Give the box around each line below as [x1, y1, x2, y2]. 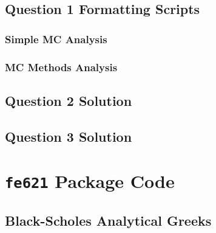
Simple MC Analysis [5, 31, 107, 46]
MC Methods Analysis [5, 59, 118, 74]
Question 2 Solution [5, 91, 132, 110]
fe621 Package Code [5, 169, 175, 193]
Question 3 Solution [5, 127, 132, 145]
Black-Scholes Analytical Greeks [5, 210, 212, 229]
